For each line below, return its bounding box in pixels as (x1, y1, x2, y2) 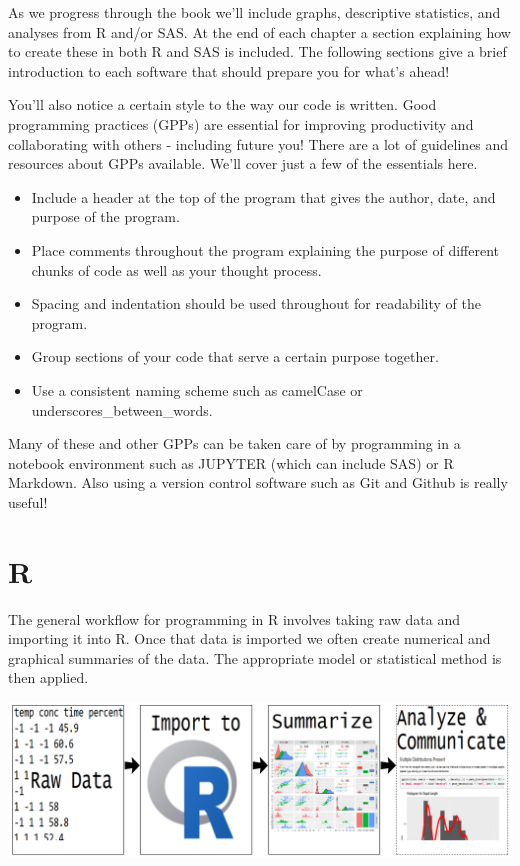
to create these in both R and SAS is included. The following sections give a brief (8, 41, 507, 62)
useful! (8, 491, 48, 512)
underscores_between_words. (31, 399, 213, 420)
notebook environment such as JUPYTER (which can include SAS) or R (8, 452, 454, 473)
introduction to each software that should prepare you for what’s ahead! (8, 60, 450, 81)
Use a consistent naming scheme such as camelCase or (31, 379, 363, 400)
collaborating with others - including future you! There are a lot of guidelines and (8, 133, 509, 154)
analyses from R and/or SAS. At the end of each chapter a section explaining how (8, 21, 511, 42)
